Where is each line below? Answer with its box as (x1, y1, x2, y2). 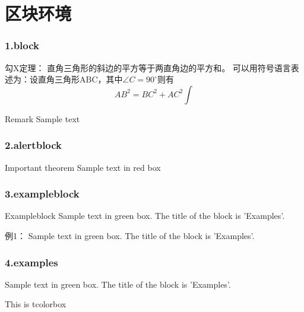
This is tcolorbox (5, 298, 66, 310)
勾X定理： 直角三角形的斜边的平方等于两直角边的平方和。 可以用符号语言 (5, 61, 291, 74)
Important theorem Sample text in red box (5, 161, 161, 173)
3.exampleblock (5, 186, 80, 201)
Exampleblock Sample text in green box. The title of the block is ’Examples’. (5, 209, 285, 222)
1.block (5, 38, 39, 53)
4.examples (5, 254, 58, 269)
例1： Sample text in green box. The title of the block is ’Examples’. (5, 230, 255, 241)
